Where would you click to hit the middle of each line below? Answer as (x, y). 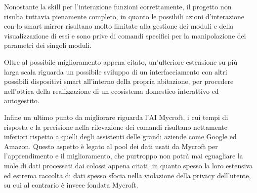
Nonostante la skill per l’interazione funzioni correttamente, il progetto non (118, 6)
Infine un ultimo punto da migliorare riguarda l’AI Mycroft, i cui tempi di (116, 117)
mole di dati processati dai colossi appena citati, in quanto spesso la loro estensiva (128, 165)
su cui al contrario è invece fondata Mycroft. (71, 185)
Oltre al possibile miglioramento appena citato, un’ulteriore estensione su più (121, 61)
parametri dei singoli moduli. (48, 45)
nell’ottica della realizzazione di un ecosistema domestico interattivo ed (111, 91)
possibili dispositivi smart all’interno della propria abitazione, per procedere (119, 81)
